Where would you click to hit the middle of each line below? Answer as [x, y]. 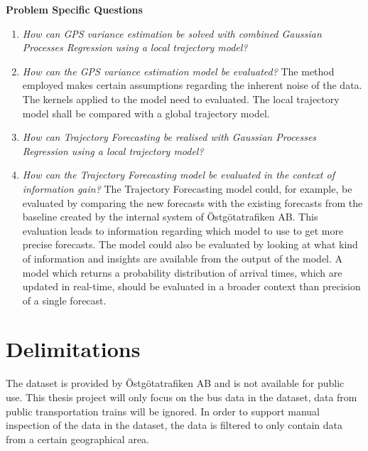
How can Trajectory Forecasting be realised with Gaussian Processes [169, 137]
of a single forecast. [64, 300]
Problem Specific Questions [74, 9]
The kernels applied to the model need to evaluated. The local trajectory [181, 99]
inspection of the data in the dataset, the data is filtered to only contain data [174, 425]
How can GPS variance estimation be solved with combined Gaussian [172, 33]
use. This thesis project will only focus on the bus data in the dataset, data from [182, 397]
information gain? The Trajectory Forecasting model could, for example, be [187, 188]
